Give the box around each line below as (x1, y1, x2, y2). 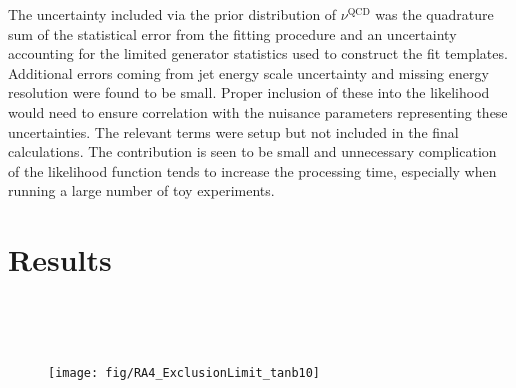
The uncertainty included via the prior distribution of (8, 4, 337, 24)
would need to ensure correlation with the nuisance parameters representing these (8, 101, 508, 122)
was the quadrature (375, 4, 494, 24)
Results (8, 239, 112, 280)
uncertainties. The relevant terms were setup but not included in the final (8, 121, 459, 142)
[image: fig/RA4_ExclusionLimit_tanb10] (48, 366, 321, 381)
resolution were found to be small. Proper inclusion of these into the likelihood (8, 82, 490, 103)
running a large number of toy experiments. (8, 180, 275, 201)
